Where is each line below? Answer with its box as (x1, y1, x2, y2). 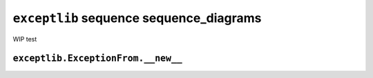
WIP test (12, 35, 37, 43)
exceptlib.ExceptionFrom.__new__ (12, 52, 182, 64)
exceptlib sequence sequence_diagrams (12, 10, 262, 26)
